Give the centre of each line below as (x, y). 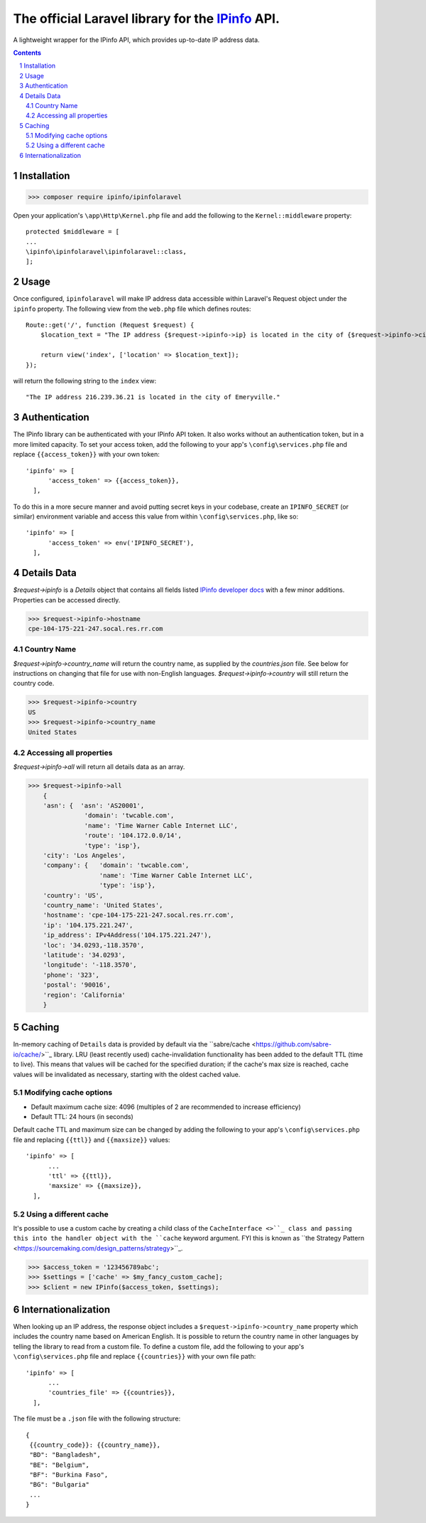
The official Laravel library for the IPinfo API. (147, 18)
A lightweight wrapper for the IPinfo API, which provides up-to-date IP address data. (136, 40)
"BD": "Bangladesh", (65, 1455)
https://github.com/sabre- (294, 1044)
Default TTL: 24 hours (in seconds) (82, 1117)
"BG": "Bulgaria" (60, 1485)
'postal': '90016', (77, 985)
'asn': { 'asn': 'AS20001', (94, 806)
